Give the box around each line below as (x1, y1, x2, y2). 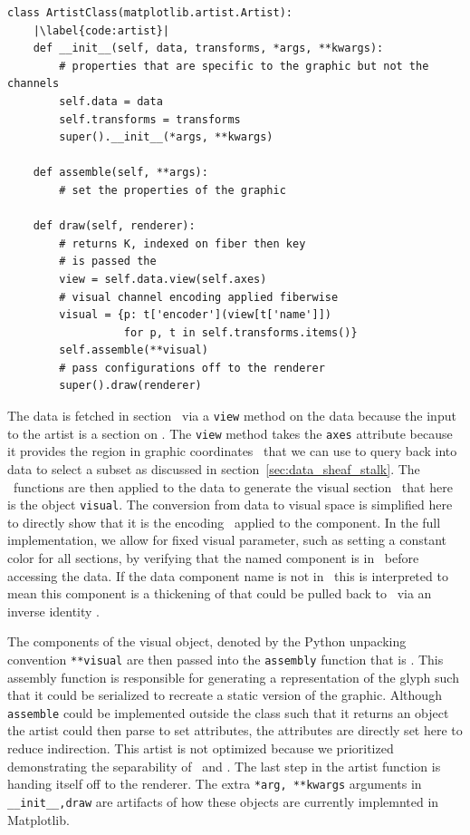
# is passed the (59, 255, 157, 268)
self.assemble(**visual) (59, 344, 208, 357)
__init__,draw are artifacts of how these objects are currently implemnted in (7, 791, 439, 811)
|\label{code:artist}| (33, 24, 169, 37)
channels (7, 77, 60, 91)
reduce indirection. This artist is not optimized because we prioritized (7, 739, 394, 758)
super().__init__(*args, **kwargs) (59, 131, 273, 144)
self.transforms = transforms (59, 112, 241, 126)
